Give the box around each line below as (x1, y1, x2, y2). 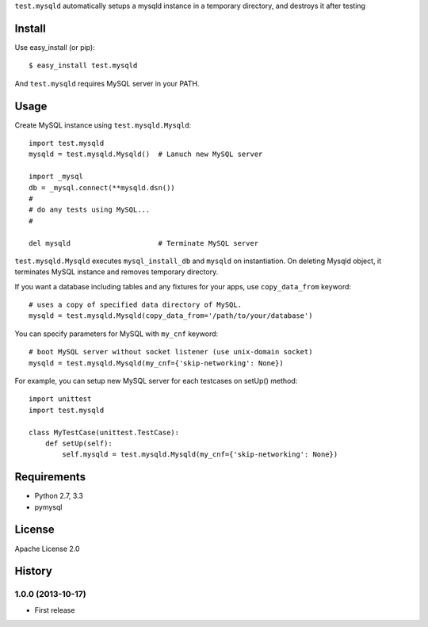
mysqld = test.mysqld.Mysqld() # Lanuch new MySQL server (29, 150, 263, 159)
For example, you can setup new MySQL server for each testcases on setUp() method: (14, 377, 298, 386)
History (14, 564, 53, 578)
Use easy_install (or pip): (14, 42, 95, 52)
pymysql (34, 502, 63, 511)
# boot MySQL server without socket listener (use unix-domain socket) (29, 347, 313, 357)
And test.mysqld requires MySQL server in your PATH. (14, 78, 200, 88)
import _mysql (29, 172, 83, 182)
